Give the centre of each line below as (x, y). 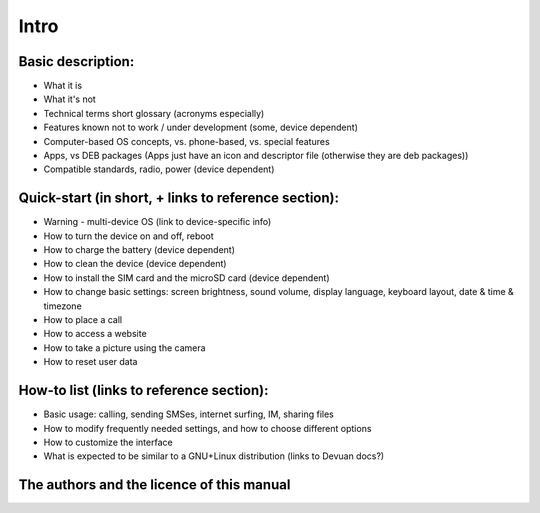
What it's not (70, 99)
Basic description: (76, 61)
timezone (62, 306)
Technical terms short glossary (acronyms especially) (154, 113)
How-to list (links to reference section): (143, 390)
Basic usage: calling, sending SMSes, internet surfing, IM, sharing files (188, 414)
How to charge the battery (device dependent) (139, 250)
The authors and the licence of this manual (154, 485)
